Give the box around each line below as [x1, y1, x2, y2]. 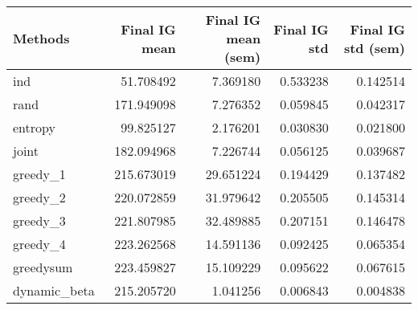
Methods [13, 29, 70, 47]
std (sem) [343, 38, 405, 57]
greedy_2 [13, 188, 66, 206]
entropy [13, 118, 55, 137]
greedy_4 [13, 235, 66, 253]
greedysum [13, 258, 73, 276]
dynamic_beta [13, 281, 95, 300]
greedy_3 [13, 211, 66, 230]
